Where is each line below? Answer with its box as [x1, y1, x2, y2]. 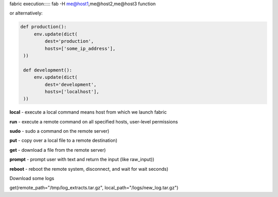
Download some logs [9, 175, 55, 181]
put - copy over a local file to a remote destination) [9, 137, 118, 144]
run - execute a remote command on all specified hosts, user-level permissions [9, 118, 178, 124]
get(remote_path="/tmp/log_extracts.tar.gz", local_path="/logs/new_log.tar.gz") [9, 185, 179, 191]
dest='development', [44, 81, 97, 87]
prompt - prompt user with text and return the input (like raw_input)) [9, 156, 154, 163]
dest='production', [44, 39, 94, 44]
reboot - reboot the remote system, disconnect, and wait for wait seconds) [9, 166, 168, 172]
